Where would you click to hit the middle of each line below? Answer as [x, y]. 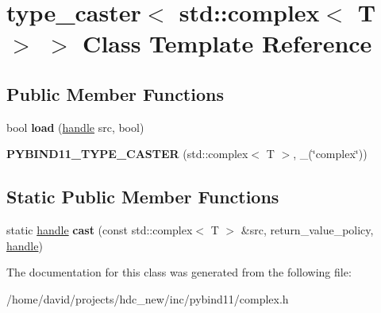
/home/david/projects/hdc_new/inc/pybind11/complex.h [148, 298]
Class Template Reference [227, 43]
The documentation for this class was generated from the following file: [179, 272]
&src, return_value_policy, [307, 230]
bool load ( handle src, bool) [75, 127]
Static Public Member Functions [143, 197]
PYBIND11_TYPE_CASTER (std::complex [127, 154]
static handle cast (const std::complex [100, 230]
